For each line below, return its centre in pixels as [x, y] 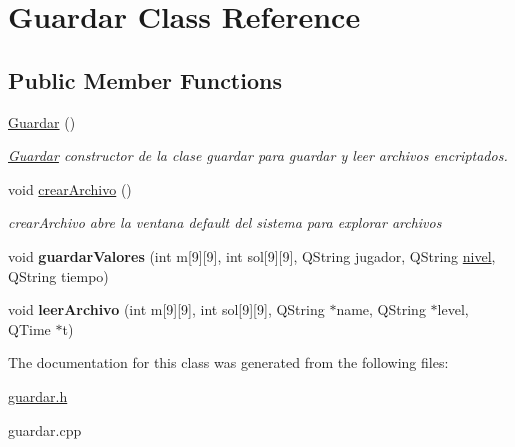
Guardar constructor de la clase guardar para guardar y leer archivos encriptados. [258, 155]
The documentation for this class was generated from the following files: [228, 362]
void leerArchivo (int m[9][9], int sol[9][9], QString [166, 309]
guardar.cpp [45, 429]
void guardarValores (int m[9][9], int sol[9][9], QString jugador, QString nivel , [252, 255]
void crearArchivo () [70, 188]
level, [453, 309]
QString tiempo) [58, 275]
